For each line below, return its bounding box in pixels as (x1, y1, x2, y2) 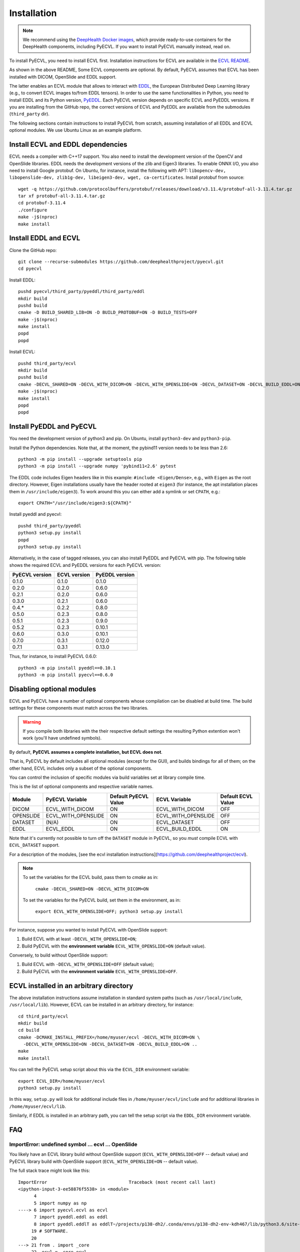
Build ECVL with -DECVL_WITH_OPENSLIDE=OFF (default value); (21, 962, 154, 968)
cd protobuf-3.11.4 (18, 200, 66, 206)
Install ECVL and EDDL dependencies (9, 140, 127, 149)
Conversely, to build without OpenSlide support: (9, 952, 108, 959)
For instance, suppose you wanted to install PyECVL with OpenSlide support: (9, 926, 168, 932)
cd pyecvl (18, 266, 42, 271)
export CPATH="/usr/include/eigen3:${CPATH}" (18, 500, 132, 506)
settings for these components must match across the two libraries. (9, 705, 148, 711)
